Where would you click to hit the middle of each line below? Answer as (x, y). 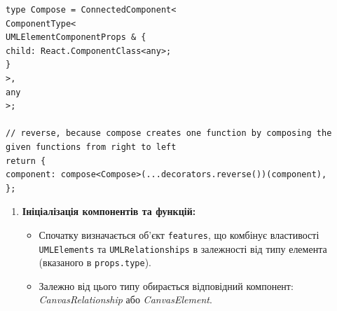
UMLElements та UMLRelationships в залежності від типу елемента (183, 248)
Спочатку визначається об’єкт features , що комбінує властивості (179, 234)
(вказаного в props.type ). (95, 262)
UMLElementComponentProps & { (76, 37)
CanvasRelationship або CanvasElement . (125, 299)
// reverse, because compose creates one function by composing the (169, 133)
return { (26, 161)
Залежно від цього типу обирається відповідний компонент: (166, 285)
